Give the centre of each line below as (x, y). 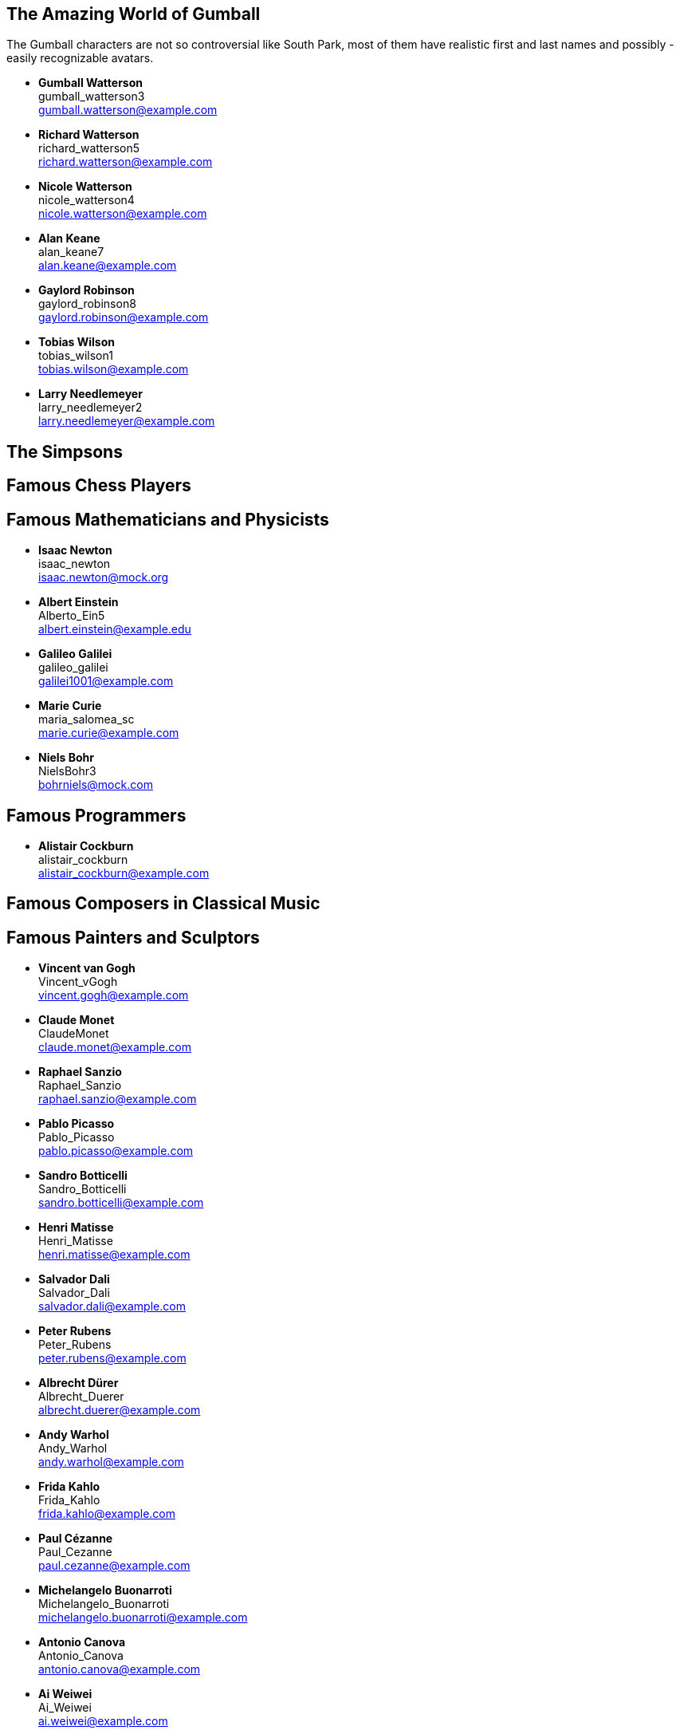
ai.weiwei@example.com (103, 1721)
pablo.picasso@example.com (116, 1151)
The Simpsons (65, 451)
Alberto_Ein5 (72, 616)
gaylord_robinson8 (87, 304)
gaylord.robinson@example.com (124, 317)
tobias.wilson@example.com (114, 369)
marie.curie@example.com (109, 733)
